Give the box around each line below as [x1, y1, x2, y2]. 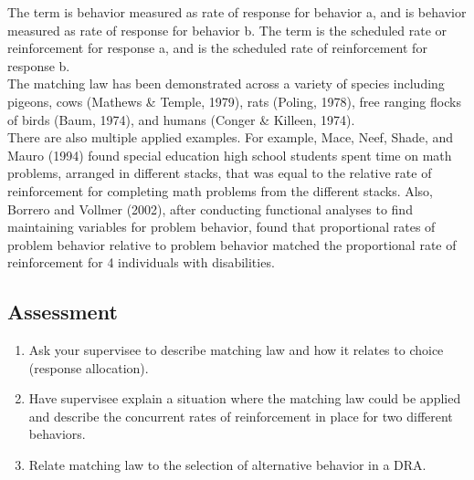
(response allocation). [28, 358, 149, 377]
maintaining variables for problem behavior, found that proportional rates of [7, 217, 436, 236]
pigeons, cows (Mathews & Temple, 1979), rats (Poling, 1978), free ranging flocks [7, 91, 461, 110]
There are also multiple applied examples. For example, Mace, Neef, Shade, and [7, 128, 454, 147]
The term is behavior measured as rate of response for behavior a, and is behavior [7, 3, 467, 21]
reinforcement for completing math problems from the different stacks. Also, [7, 181, 434, 200]
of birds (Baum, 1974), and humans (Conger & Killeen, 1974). [7, 110, 355, 129]
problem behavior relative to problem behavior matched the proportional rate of [7, 235, 457, 254]
